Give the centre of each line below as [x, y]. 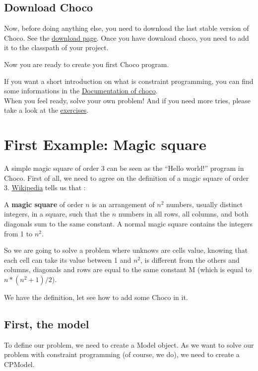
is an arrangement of [123, 204]
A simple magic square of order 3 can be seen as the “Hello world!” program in [124, 168]
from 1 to [18, 233]
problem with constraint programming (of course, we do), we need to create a [122, 354]
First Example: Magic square [105, 144]
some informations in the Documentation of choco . [81, 91]
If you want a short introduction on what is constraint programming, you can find [129, 81]
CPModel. [19, 364]
